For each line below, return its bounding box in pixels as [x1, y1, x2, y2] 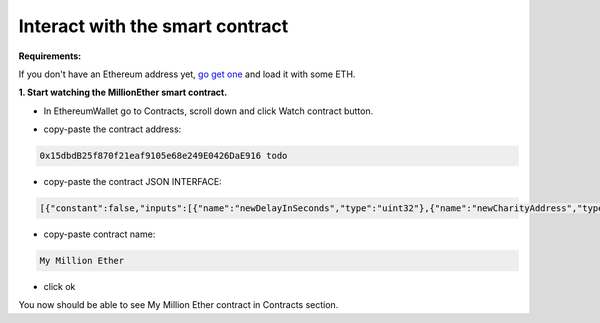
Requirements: [18, 50, 82, 62]
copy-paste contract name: [43, 228, 156, 240]
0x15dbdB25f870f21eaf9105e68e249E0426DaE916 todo [39, 150, 288, 162]
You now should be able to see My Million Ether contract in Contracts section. [18, 299, 339, 311]
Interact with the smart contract [18, 15, 289, 37]
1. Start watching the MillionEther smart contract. [18, 86, 228, 99]
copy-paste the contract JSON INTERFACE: [43, 176, 222, 188]
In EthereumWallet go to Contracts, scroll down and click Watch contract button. [43, 105, 374, 117]
